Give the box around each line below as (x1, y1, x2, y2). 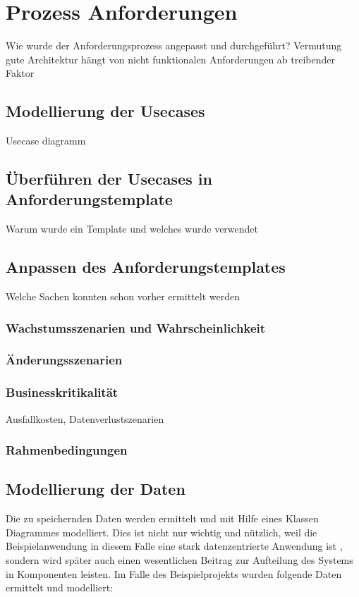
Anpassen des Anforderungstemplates (6, 256, 286, 278)
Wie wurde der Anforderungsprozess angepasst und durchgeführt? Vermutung (6, 38, 342, 53)
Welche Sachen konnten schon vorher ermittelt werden (6, 289, 240, 304)
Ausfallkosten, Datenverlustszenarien (6, 411, 164, 426)
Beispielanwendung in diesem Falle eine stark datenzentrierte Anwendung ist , (6, 538, 343, 553)
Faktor (6, 66, 35, 80)
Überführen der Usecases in (6, 168, 212, 190)
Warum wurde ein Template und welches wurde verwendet (6, 221, 258, 236)
